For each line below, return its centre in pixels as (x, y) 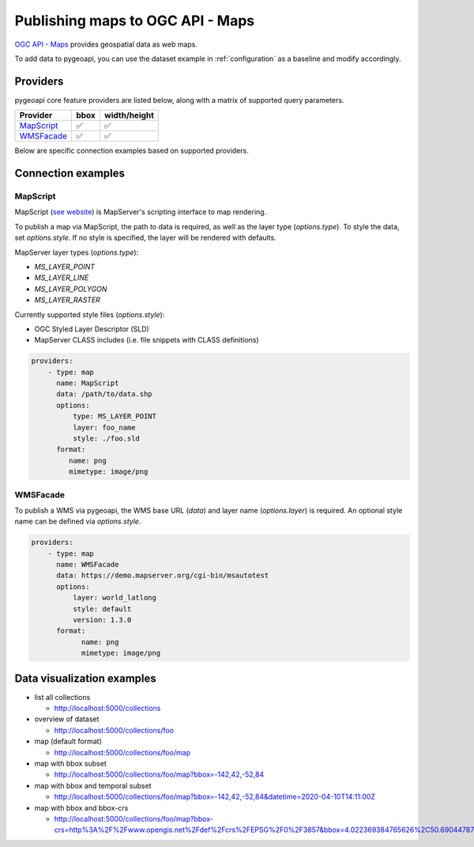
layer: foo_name (104, 427)
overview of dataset (67, 719)
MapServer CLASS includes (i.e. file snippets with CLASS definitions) (147, 340)
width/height (129, 115)
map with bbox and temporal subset (93, 785)
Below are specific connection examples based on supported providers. (132, 151)
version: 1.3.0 (102, 620)
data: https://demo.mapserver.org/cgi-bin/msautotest (163, 576)
